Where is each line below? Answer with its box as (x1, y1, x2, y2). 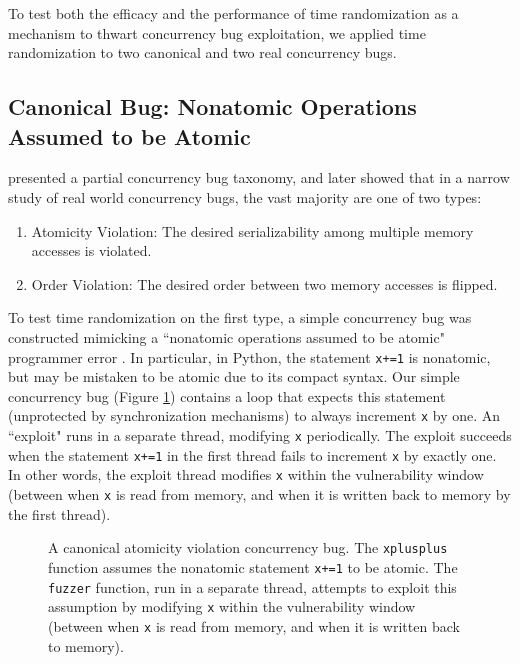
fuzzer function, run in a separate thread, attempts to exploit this (48, 576, 457, 597)
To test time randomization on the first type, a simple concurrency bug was (8, 307, 472, 328)
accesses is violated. (31, 240, 152, 261)
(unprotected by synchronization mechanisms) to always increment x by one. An (8, 405, 501, 426)
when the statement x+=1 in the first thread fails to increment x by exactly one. (8, 444, 497, 465)
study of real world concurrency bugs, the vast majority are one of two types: (8, 186, 482, 207)
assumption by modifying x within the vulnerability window (48, 596, 416, 617)
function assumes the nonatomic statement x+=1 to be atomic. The (48, 556, 458, 577)
